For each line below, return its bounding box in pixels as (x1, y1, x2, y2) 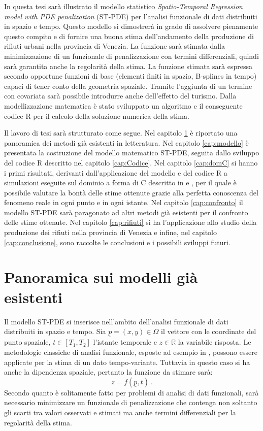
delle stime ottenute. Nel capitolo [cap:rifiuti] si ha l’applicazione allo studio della (4, 217, 257, 227)
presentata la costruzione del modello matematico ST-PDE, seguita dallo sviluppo (4, 147, 259, 158)
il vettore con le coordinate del (161, 326, 256, 337)
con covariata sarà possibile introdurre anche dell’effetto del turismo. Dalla (4, 90, 237, 101)
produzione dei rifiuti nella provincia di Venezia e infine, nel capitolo (4, 227, 217, 238)
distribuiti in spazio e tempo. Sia (4, 326, 106, 337)
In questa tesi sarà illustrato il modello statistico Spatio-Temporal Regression (4, 1, 243, 11)
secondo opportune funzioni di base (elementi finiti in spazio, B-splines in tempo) (4, 71, 257, 81)
